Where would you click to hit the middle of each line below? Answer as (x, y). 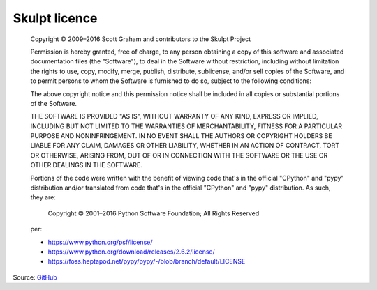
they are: (43, 197)
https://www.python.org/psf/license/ (100, 242)
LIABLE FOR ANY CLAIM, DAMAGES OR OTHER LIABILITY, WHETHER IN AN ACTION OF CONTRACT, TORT (185, 146)
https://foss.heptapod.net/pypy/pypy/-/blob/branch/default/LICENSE (147, 261)
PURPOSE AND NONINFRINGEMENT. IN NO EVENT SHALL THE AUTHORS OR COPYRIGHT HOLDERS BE (181, 136)
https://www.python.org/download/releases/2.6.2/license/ (132, 252)
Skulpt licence (55, 18)
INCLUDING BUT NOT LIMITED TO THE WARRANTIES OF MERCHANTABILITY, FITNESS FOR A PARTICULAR (186, 126)
